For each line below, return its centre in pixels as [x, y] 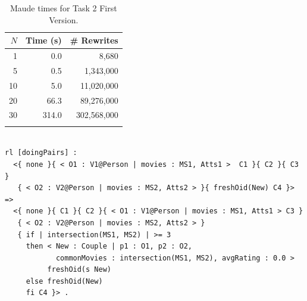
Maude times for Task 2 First [63, 8]
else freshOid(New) [64, 281]
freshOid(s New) [79, 270]
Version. [64, 19]
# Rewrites [94, 40]
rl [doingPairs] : [41, 153]
